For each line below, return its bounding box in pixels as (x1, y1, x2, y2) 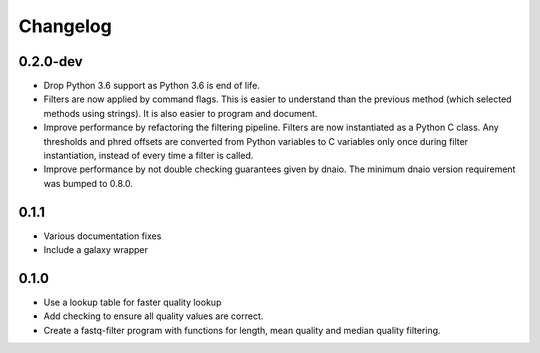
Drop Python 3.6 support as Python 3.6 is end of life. (43, 80, 260, 92)
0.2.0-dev (18, 53, 84, 70)
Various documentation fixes (43, 230, 162, 242)
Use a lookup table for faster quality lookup (43, 296, 222, 308)
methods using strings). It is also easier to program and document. (43, 107, 318, 119)
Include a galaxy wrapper (43, 244, 149, 256)
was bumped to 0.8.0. (43, 177, 134, 189)
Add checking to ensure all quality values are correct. (43, 310, 264, 322)
